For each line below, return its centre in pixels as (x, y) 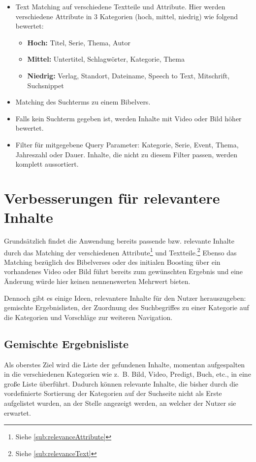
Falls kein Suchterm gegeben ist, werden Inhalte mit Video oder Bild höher (128, 118)
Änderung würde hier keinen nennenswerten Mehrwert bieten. (97, 281)
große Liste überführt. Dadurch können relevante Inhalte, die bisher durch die (121, 383)
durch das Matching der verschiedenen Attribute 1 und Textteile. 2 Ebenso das (120, 251)
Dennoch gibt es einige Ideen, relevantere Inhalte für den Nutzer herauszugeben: (125, 298)
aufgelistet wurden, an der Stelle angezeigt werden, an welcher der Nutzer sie (120, 403)
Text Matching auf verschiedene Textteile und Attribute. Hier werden (120, 6)
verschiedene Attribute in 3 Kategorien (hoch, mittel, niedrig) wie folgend (127, 16)
